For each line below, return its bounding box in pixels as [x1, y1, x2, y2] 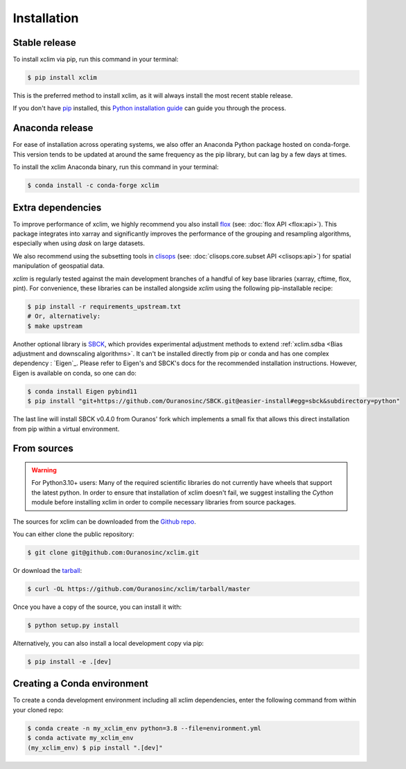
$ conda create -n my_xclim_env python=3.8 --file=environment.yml [27, 724, 262, 732]
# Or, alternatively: [27, 312, 101, 320]
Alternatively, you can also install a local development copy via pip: [12, 639, 204, 647]
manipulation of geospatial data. [12, 262, 105, 270]
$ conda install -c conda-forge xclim [27, 182, 159, 190]
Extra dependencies [12, 202, 102, 213]
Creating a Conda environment [12, 678, 149, 689]
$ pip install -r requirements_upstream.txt [27, 302, 182, 310]
